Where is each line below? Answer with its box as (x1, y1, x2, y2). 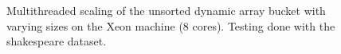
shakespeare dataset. (6, 33, 107, 49)
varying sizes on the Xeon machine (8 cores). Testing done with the (6, 17, 335, 34)
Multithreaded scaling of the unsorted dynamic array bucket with (6, 2, 326, 18)
